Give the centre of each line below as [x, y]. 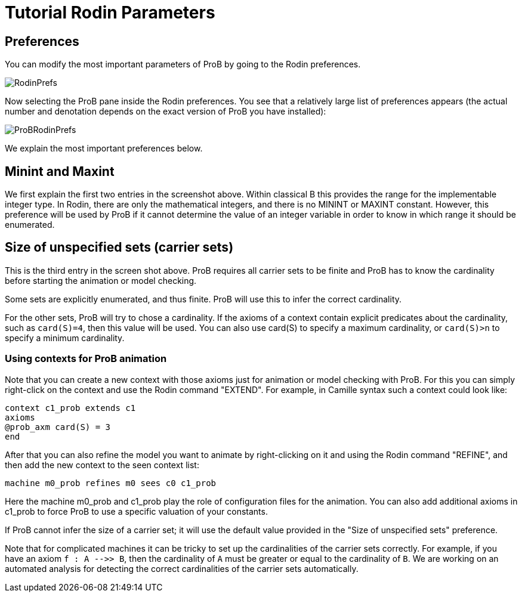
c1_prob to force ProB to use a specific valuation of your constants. [136, 511]
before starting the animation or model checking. [101, 280]
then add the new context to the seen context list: [102, 465]
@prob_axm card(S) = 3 [58, 427]
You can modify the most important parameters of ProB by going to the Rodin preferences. [183, 64]
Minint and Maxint [60, 171]
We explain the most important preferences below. [104, 149]
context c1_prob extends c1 [70, 408]
